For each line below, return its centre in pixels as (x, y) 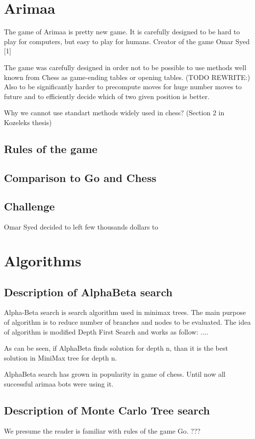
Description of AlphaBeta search (88, 292)
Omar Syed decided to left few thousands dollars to (81, 227)
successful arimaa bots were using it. (59, 383)
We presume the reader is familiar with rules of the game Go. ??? (102, 430)
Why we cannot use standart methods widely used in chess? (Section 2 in (114, 113)
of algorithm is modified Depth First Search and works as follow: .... (106, 331)
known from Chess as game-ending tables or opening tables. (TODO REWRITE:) (127, 77)
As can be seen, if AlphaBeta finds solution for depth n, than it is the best (116, 348)
